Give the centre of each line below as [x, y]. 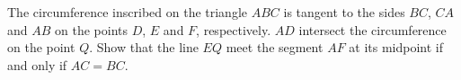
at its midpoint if [396, 47]
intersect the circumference [372, 29]
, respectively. [234, 29]
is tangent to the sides [344, 12]
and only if [37, 64]
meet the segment [275, 47]
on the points [92, 29]
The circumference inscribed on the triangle [128, 12]
